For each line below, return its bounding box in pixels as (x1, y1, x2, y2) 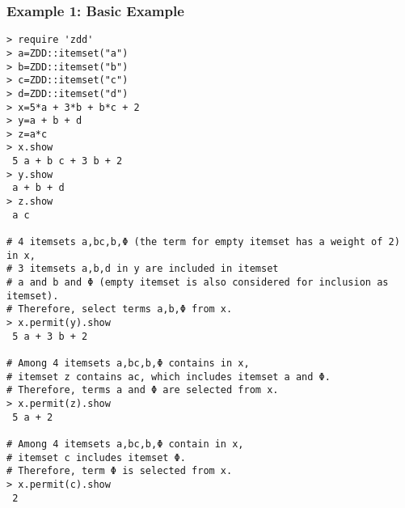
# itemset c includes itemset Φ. (6, 451, 186, 464)
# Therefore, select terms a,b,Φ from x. (6, 303, 233, 315)
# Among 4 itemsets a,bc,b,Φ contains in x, (6, 357, 250, 369)
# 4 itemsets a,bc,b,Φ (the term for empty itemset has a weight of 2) (6, 236, 400, 248)
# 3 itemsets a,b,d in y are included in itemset (6, 263, 279, 275)
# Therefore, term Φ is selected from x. (6, 465, 233, 477)
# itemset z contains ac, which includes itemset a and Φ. (6, 370, 331, 383)
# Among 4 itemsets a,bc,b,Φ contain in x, (6, 438, 244, 450)
